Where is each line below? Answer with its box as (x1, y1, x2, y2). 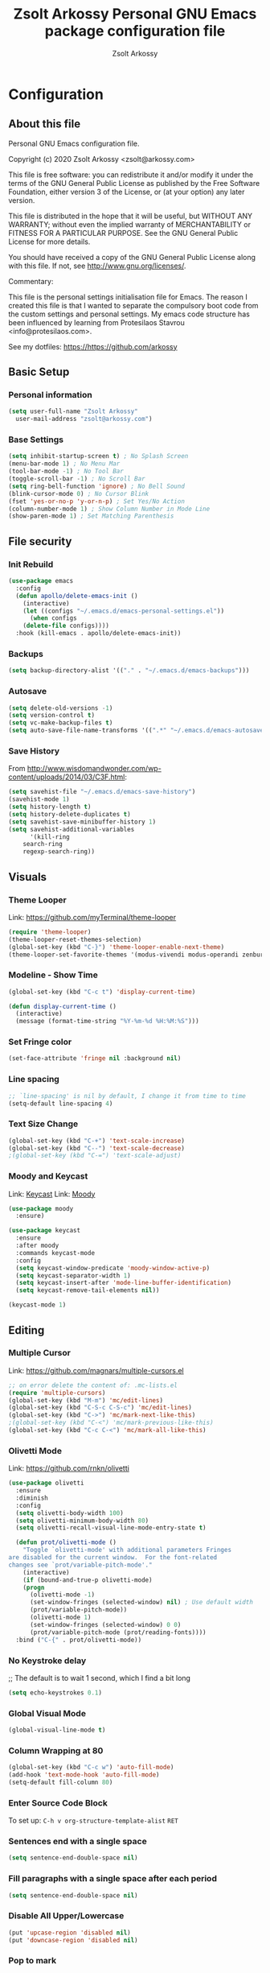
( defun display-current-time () (8, 1002, 117, 1010)
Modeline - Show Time (8, 969, 99, 980)
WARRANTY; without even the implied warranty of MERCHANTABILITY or (8, 219, 252, 229)
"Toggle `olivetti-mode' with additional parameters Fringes (22, 1546, 231, 1554)
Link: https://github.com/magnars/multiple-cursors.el (8, 1365, 184, 1375)
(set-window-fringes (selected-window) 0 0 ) (29, 1620, 182, 1628)
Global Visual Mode (8, 1707, 87, 1719)
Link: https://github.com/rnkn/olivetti (8, 1463, 130, 1473)
